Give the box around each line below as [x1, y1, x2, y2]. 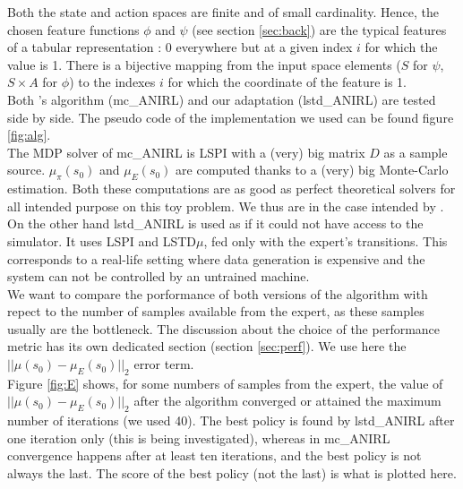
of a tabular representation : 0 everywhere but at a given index [7, 38, 353, 56]
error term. [133, 355, 194, 373]
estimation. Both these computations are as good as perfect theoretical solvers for [7, 179, 456, 198]
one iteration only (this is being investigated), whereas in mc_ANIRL [7, 428, 390, 447]
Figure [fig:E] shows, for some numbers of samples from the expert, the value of [7, 373, 443, 392]
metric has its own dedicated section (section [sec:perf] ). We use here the [7, 337, 407, 356]
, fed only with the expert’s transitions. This [203, 231, 448, 250]
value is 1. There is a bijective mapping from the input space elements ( [7, 55, 401, 73]
